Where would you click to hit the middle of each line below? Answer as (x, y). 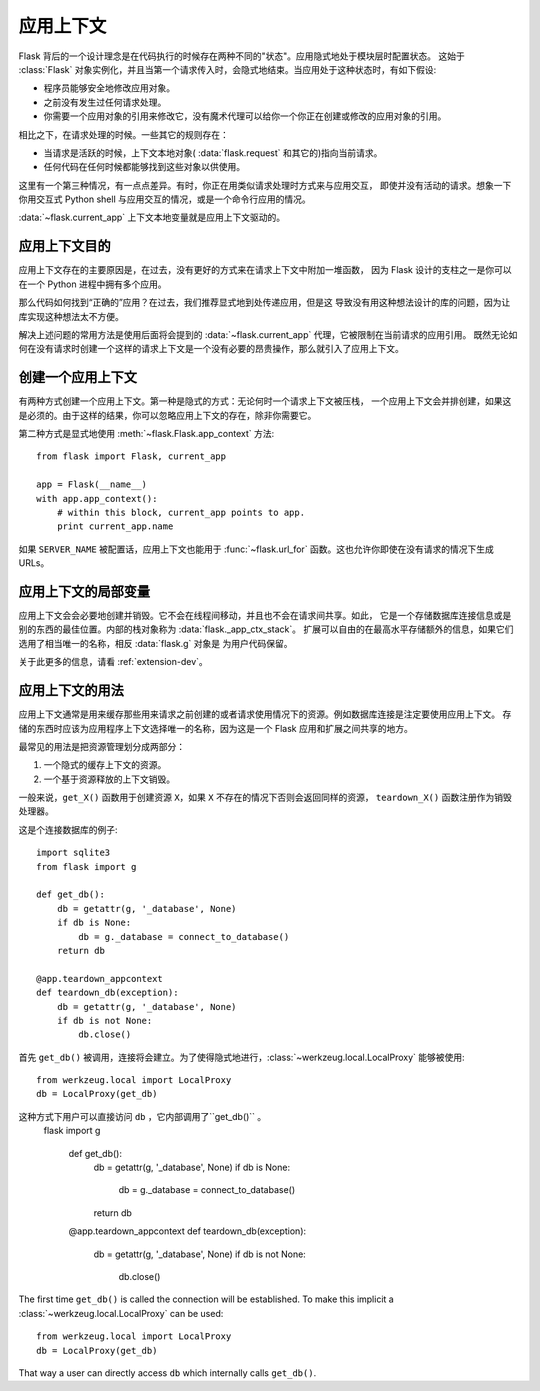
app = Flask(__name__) (92, 484)
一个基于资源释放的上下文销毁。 (109, 779)
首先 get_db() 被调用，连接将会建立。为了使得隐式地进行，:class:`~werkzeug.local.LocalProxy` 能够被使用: (241, 1057)
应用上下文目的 (64, 246)
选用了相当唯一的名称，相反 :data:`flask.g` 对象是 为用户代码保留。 (155, 643)
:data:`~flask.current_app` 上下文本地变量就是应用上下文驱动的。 (151, 217)
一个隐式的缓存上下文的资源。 (105, 765)
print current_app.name (115, 526)
